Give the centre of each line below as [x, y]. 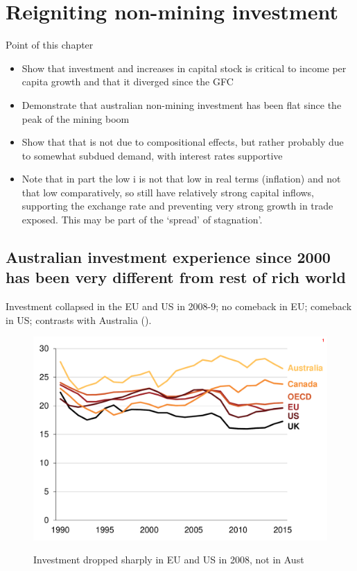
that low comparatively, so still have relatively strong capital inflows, [168, 192]
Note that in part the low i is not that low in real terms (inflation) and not [181, 179]
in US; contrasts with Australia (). [79, 319]
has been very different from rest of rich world [176, 277]
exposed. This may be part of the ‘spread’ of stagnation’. [142, 220]
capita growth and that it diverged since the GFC [128, 82]
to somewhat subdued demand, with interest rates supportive [152, 155]
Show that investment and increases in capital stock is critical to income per [184, 68]
